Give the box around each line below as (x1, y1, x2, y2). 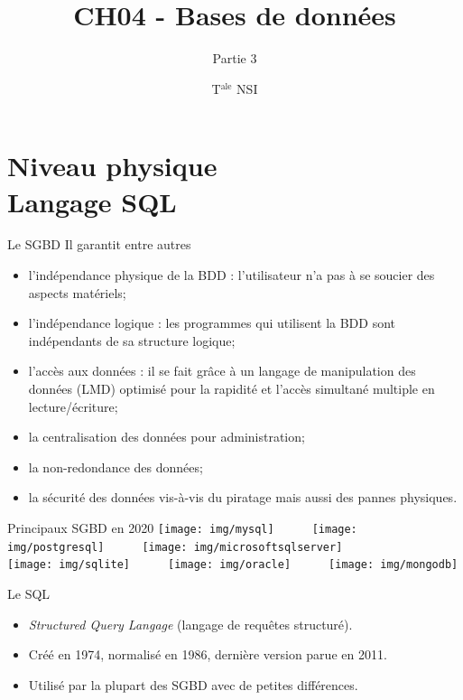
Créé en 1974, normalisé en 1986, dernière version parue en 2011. (28, 645, 387, 664)
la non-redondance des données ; (28, 457, 203, 476)
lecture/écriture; (28, 397, 118, 415)
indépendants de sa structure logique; (28, 331, 236, 350)
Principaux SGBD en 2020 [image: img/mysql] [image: (7, 518, 357, 537)
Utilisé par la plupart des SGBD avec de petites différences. (28, 675, 358, 694)
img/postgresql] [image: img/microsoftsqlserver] (7, 540, 343, 554)
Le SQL (7, 583, 51, 602)
